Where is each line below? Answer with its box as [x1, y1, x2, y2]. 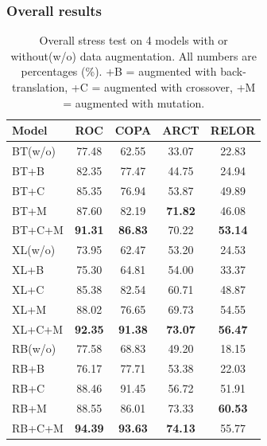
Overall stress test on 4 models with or [39, 32, 228, 49]
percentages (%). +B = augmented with [21, 63, 217, 80]
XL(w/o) [12, 241, 56, 258]
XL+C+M [12, 320, 63, 337]
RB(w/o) [12, 340, 56, 357]
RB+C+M [12, 419, 64, 436]
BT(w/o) [12, 143, 56, 159]
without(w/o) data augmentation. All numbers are [10, 47, 257, 64]
